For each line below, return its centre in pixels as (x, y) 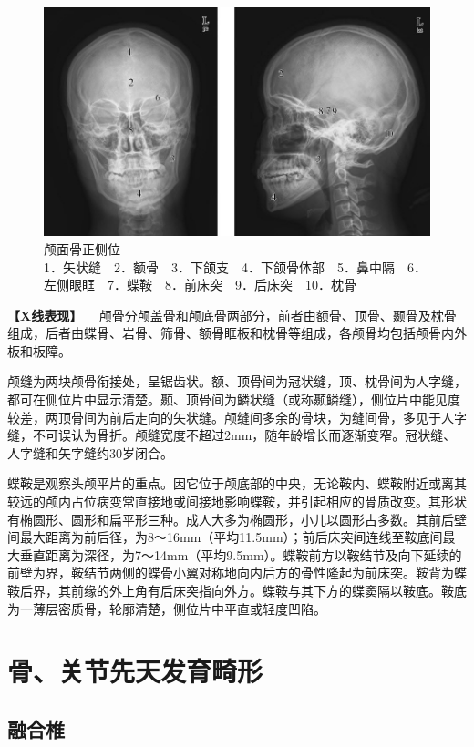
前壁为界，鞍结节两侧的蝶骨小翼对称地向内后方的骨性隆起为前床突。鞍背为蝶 (237, 573)
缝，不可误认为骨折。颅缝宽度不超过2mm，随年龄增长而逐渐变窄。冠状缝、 (232, 435)
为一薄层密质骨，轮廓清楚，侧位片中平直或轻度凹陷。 (167, 608)
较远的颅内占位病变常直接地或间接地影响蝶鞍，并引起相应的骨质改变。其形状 (237, 501)
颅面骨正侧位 (82, 248)
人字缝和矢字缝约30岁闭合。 (90, 452)
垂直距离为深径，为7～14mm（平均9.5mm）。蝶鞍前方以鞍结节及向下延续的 (241, 554)
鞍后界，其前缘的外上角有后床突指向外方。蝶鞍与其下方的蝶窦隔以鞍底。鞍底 (237, 591)
